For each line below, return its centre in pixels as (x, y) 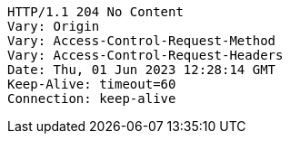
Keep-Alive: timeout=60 (92, 84)
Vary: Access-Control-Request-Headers (145, 55)
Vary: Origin (54, 26)
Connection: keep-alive (92, 99)
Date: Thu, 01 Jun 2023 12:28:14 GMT (142, 70)
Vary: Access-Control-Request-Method (142, 41)
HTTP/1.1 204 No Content (95, 12)
